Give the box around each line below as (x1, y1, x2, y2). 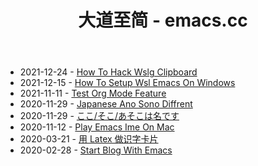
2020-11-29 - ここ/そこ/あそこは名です (19, 110, 180, 122)
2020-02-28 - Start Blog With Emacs (19, 144, 173, 156)
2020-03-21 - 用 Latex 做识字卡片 (19, 133, 159, 145)
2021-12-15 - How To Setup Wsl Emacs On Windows (19, 77, 236, 89)
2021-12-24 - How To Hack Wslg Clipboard (19, 66, 198, 78)
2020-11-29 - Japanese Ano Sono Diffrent (19, 98, 193, 110)
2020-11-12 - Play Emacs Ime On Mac (19, 121, 175, 133)
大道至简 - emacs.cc (78, 9, 248, 32)
